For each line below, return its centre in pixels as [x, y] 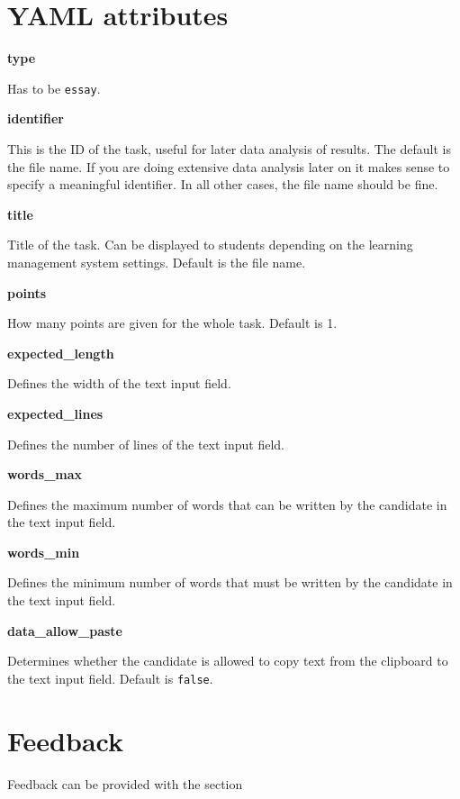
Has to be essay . [54, 88]
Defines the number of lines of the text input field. [146, 444]
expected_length [61, 353]
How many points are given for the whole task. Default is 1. [172, 323]
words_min [44, 552]
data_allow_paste [65, 630]
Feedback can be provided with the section [125, 783]
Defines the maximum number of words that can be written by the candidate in [227, 504]
